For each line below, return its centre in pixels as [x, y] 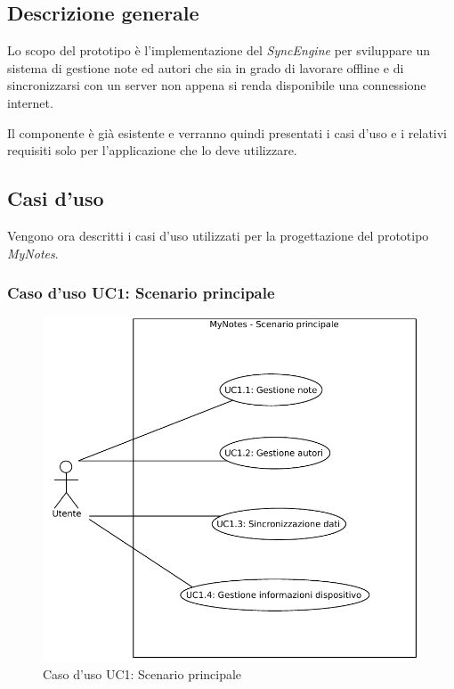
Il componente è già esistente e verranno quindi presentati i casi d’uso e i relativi [227, 132]
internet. [30, 102]
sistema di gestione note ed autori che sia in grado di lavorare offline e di [206, 67]
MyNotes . [33, 253]
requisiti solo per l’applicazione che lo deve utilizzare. [152, 150]
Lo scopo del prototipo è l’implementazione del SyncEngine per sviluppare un [219, 50]
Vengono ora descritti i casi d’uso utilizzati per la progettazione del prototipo [218, 235]
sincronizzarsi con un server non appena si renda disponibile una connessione [217, 85]
